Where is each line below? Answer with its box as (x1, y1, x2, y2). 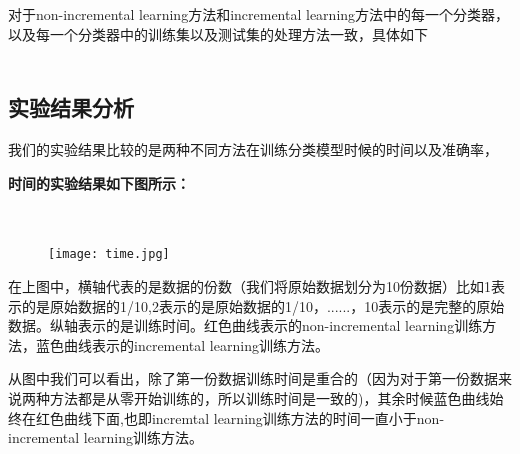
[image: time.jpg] (48, 247, 170, 262)
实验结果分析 (8, 92, 134, 123)
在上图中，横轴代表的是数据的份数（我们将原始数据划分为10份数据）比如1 (8, 276, 491, 297)
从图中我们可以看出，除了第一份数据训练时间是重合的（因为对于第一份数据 (8, 368, 498, 389)
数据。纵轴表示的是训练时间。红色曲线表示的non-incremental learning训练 (8, 315, 483, 336)
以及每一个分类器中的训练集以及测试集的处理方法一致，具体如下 (8, 23, 428, 44)
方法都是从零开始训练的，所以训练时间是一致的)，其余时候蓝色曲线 (49, 387, 490, 408)
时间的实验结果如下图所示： (8, 172, 190, 193)
